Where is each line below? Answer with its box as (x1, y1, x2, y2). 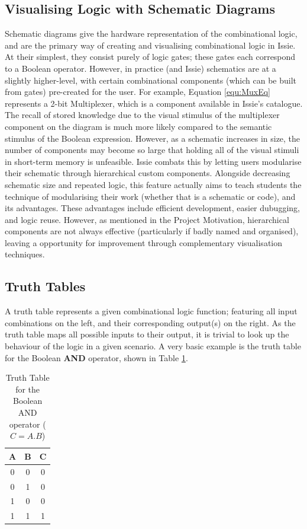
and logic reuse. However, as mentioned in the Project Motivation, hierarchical (5, 213, 289, 225)
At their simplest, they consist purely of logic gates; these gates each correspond (5, 50, 296, 63)
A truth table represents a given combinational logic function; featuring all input (5, 305, 298, 317)
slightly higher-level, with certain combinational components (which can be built (5, 74, 296, 86)
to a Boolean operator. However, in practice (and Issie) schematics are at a (5, 62, 276, 74)
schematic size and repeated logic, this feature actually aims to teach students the (5, 178, 302, 190)
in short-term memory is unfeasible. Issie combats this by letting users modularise (5, 155, 302, 167)
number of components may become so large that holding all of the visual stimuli (5, 144, 299, 156)
